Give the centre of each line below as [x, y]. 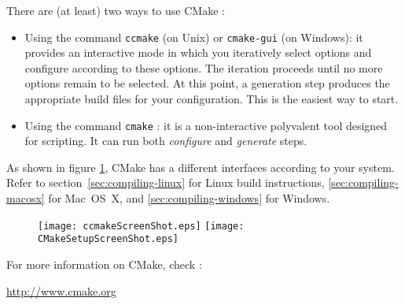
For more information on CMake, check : [104, 264]
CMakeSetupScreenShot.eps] [108, 239]
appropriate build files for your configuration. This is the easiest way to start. [212, 99]
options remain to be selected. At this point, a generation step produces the [207, 83]
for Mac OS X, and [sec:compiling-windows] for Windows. [189, 198]
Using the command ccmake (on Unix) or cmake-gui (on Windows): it [194, 37]
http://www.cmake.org [61, 290]
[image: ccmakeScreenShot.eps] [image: [141, 226]
